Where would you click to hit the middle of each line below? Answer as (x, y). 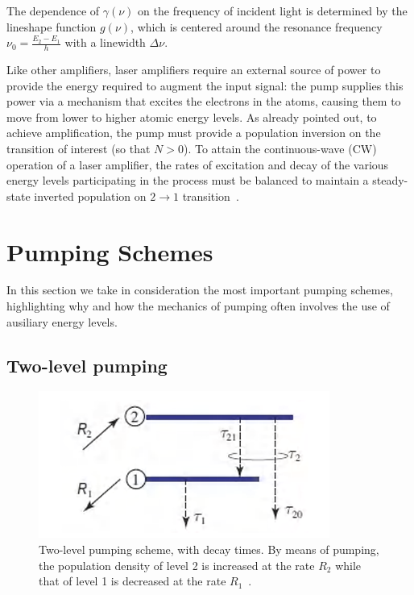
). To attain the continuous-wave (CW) (280, 148)
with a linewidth (105, 42)
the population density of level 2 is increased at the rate (177, 565)
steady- (390, 180)
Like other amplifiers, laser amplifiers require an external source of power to (194, 70)
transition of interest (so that (79, 148)
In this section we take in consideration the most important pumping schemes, (200, 290)
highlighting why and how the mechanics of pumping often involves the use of (198, 306)
